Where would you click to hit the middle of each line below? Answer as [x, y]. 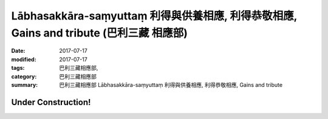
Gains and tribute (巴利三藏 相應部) [100, 33]
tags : [18, 68]
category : [24, 76]
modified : [24, 59]
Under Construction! [51, 102]
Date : [18, 51]
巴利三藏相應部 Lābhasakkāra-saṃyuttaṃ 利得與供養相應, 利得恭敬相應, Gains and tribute [171, 84]
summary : [25, 84]
